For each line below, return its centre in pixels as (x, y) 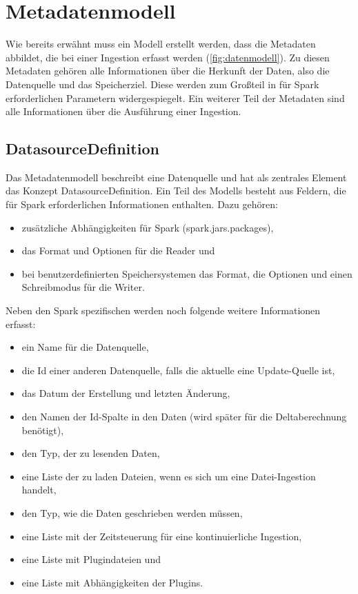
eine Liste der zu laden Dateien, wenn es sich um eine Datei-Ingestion (169, 476)
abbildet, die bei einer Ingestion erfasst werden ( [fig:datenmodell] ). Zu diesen (168, 57)
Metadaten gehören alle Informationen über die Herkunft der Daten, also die (168, 71)
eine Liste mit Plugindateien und (91, 559)
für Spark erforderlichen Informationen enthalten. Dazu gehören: (142, 204)
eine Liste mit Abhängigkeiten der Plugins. (112, 582)
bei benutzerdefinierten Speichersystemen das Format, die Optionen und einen (187, 273)
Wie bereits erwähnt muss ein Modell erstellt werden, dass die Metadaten (161, 44)
